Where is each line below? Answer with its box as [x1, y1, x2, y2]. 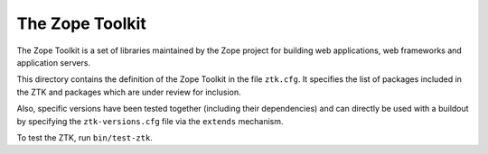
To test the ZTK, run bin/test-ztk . [16, 131, 153, 143]
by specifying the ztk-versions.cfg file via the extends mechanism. [16, 115, 284, 126]
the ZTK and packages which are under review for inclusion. [16, 86, 241, 97]
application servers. [16, 57, 90, 68]
